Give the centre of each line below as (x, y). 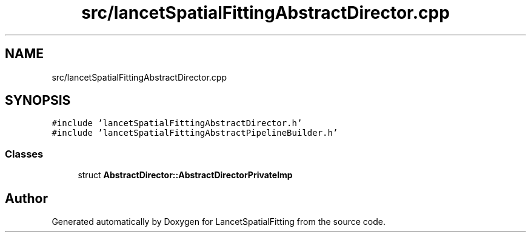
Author (26, 198)
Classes (24, 154)
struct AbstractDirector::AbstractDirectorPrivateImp (185, 175)
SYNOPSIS (38, 101)
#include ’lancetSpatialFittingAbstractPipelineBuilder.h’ (195, 133)
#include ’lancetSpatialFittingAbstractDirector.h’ (177, 123)
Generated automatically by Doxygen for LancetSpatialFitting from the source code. (219, 222)
